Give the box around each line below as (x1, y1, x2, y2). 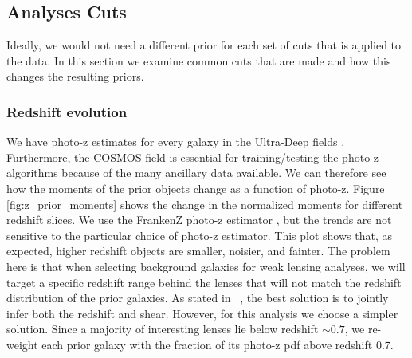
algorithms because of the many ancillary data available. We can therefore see (6, 164, 386, 181)
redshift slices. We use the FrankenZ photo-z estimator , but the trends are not (6, 211, 392, 228)
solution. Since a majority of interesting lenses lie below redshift (6, 321, 319, 337)
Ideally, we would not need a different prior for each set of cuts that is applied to (6, 37, 402, 53)
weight (6, 336, 38, 352)
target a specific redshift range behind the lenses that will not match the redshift (6, 273, 402, 290)
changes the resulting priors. (6, 68, 144, 85)
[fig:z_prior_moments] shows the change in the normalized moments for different (6, 195, 403, 212)
